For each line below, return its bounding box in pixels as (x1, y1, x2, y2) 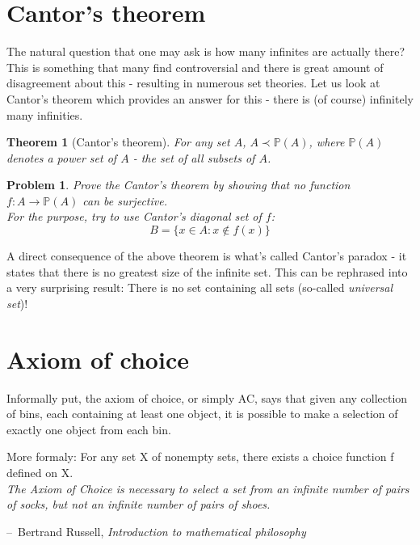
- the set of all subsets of (132, 149, 255, 166)
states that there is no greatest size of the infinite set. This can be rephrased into (6, 263, 408, 280)
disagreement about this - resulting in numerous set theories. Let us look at (6, 74, 380, 91)
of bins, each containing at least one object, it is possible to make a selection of (6, 405, 398, 422)
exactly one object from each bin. (6, 420, 171, 437)
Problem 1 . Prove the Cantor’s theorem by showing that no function (6, 176, 351, 193)
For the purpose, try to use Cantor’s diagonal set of (6, 208, 262, 225)
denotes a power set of (6, 149, 117, 166)
